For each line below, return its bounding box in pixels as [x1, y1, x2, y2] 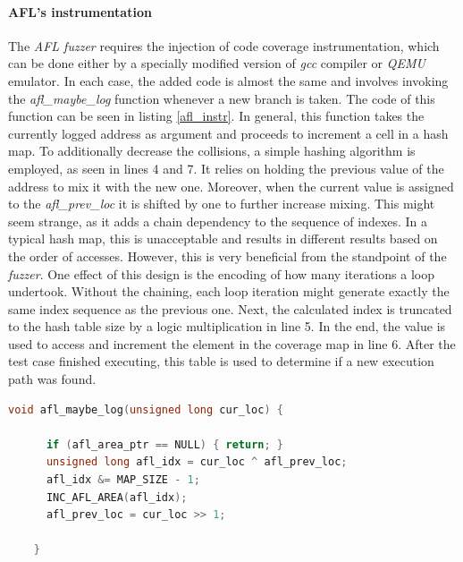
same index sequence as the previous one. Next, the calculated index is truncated [8, 299, 452, 318]
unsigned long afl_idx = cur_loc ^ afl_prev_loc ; [46, 456, 348, 469]
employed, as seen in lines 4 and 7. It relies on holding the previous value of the [8, 158, 444, 177]
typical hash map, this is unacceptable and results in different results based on [8, 229, 438, 248]
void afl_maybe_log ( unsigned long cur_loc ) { [8, 403, 283, 416]
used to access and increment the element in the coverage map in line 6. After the [8, 334, 456, 353]
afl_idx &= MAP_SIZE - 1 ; [46, 473, 200, 487]
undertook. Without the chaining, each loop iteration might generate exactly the [8, 282, 450, 301]
